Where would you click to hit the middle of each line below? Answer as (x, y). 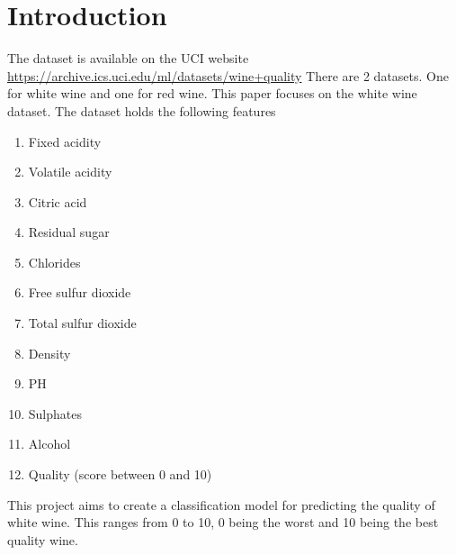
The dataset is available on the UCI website (128, 58)
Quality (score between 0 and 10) (120, 474)
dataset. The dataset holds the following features (142, 110)
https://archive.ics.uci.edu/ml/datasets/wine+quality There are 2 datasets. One (228, 75)
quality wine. (43, 539)
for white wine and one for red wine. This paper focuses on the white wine (212, 93)
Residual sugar (69, 232)
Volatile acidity (70, 172)
